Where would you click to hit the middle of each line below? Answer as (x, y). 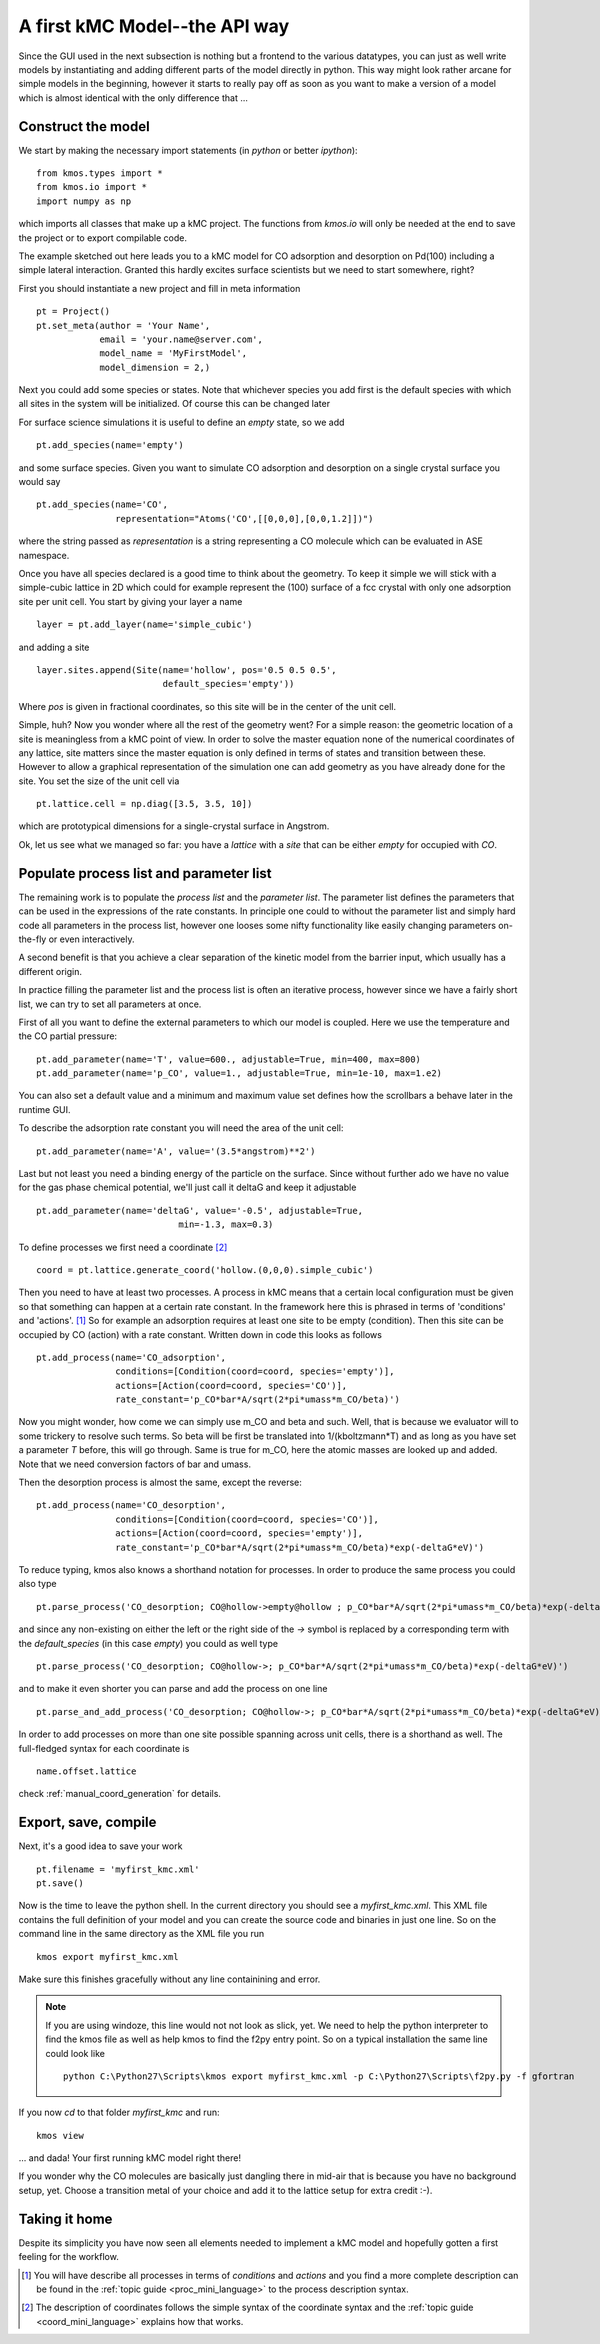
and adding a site (54, 647)
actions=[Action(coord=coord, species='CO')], (231, 1385)
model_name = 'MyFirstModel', (173, 353)
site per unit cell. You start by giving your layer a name (130, 601)
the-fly (32, 939)
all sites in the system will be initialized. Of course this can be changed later (174, 404)
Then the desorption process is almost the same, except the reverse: (160, 1482)
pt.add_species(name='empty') (110, 445)
